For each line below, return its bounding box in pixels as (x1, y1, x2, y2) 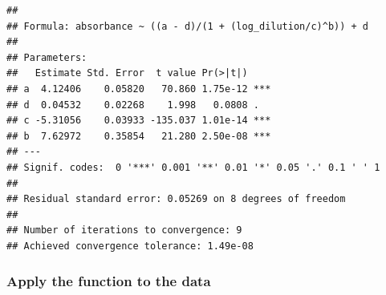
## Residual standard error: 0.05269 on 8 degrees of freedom (6, 193, 346, 205)
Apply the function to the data (6, 271, 211, 291)
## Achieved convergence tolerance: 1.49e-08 (6, 240, 254, 252)
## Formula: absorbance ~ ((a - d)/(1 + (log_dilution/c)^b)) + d (6, 20, 369, 32)
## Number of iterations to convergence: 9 (6, 224, 242, 236)
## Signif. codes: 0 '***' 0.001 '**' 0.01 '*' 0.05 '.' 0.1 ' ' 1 (6, 161, 380, 173)
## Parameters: (6, 51, 87, 63)
